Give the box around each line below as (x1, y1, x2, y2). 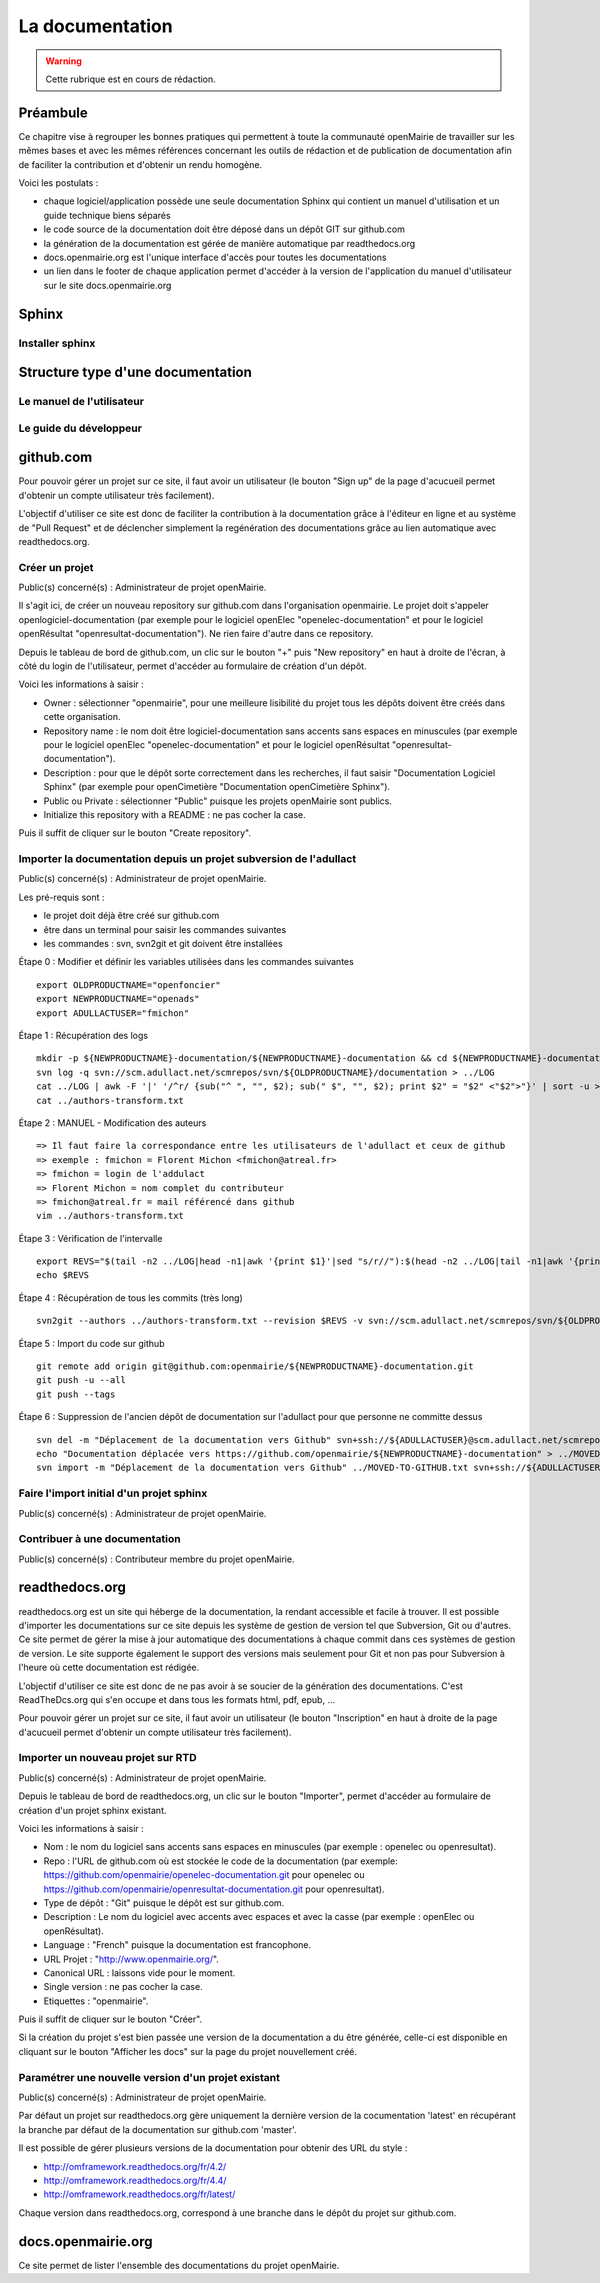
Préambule (18, 104, 89, 121)
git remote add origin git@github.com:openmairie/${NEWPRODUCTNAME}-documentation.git (36, 1361, 474, 1372)
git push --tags (36, 1388, 116, 1400)
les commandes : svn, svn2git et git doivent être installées (43, 938, 284, 950)
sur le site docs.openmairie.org (43, 279, 172, 291)
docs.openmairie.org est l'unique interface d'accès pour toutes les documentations (43, 251, 387, 263)
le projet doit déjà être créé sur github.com (43, 910, 220, 922)
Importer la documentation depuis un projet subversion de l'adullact (18, 852, 357, 866)
